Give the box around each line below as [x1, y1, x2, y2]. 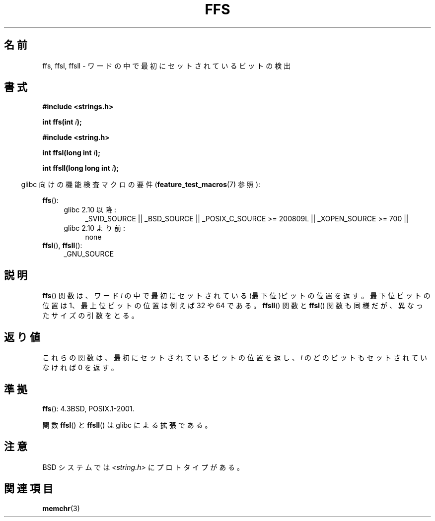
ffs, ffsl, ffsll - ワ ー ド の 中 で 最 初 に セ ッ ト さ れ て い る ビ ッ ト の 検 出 [42, 61, 291, 70]
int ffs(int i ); [42, 118, 82, 127]
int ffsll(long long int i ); [42, 164, 119, 173]
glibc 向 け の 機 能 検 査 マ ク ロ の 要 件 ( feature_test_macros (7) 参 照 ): [21, 180, 261, 189]
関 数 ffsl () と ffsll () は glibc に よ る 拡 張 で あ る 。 [42, 420, 212, 429]
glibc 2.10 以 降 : [64, 205, 116, 214]
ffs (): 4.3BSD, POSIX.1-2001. [42, 404, 135, 413]
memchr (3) [42, 504, 80, 513]
